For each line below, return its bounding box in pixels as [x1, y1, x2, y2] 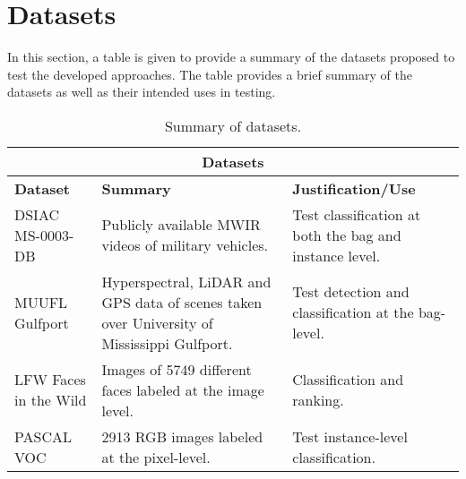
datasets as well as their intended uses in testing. [7, 82, 276, 101]
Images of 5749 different [101, 358, 252, 380]
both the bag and [292, 224, 401, 245]
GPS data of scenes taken [101, 291, 263, 312]
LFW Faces [14, 369, 86, 390]
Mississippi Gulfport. [101, 332, 233, 354]
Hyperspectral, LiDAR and [101, 270, 272, 292]
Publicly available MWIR [101, 214, 261, 235]
